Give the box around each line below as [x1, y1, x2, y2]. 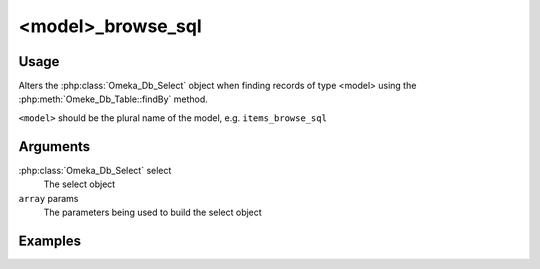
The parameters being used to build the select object [43, 206, 262, 218]
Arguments [18, 138, 91, 155]
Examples [18, 232, 82, 249]
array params [18, 192, 79, 204]
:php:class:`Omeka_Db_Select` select [18, 164, 172, 176]
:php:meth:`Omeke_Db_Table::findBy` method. [18, 93, 209, 105]
